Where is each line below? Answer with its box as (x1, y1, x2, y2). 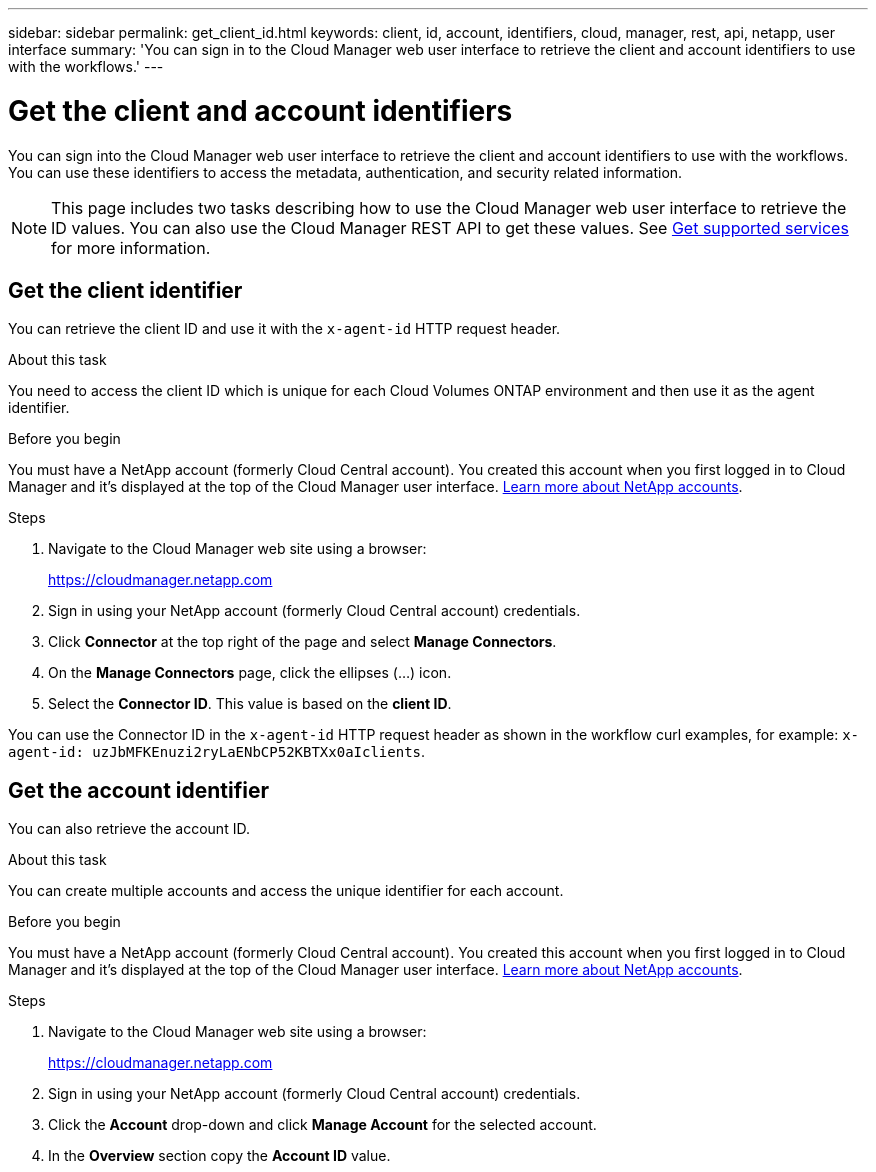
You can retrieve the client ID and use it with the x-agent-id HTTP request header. (8, 320, 561, 338)
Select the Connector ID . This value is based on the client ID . (48, 695, 452, 713)
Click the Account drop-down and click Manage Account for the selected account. (48, 1116, 597, 1134)
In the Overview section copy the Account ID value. (48, 1147, 391, 1165)
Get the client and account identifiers (8, 93, 513, 128)
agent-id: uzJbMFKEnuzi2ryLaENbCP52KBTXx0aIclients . (8, 743, 426, 761)
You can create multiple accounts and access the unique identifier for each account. (8, 882, 564, 900)
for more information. (51, 237, 211, 258)
